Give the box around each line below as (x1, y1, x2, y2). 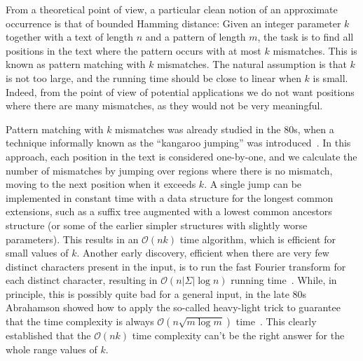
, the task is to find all (257, 29, 354, 44)
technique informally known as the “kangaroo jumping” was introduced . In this (6, 135, 351, 150)
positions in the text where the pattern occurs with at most (6, 43, 261, 57)
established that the (6, 328, 91, 343)
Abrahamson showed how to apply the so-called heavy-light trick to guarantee (6, 300, 341, 315)
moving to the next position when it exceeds (6, 177, 196, 191)
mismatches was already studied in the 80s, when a (115, 121, 334, 136)
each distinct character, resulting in (6, 273, 158, 287)
